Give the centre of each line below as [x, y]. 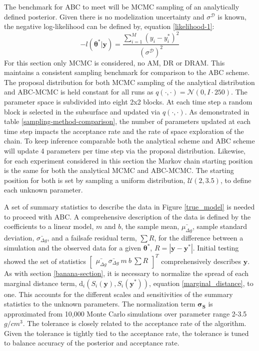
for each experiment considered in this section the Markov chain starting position [128, 160]
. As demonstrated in [217, 111]
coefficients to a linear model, [49, 226]
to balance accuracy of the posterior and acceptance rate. [92, 343]
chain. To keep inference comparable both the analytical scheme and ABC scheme [129, 141]
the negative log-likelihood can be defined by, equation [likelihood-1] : [109, 26]
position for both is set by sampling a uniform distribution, [95, 180]
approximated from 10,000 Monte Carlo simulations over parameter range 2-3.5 [125, 313]
